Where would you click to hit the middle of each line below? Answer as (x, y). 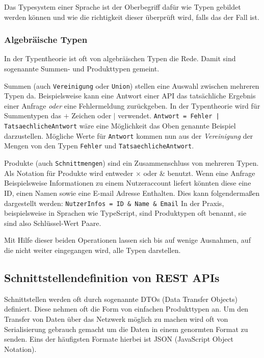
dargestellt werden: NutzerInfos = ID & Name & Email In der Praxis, (114, 203)
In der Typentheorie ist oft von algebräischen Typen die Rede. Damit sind (120, 58)
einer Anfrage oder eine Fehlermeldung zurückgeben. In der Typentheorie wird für (132, 105)
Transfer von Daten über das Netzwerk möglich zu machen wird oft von (116, 318)
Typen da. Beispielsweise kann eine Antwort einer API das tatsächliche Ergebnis (130, 96)
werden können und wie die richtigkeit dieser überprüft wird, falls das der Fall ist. (132, 17)
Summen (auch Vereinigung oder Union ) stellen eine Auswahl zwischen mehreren (132, 85)
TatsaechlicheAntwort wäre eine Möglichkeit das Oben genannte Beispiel (120, 126)
